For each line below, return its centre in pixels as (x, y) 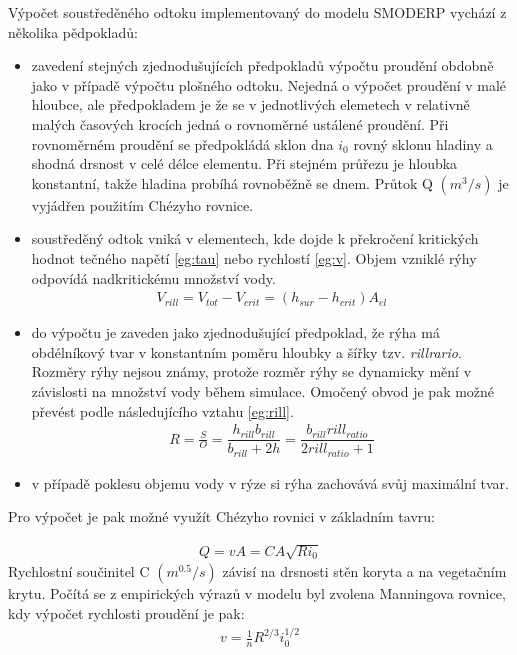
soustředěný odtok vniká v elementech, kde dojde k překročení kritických (255, 238)
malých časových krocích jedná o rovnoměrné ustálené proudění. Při (240, 123)
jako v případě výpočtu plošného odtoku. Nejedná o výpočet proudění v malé (269, 84)
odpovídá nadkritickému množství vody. (153, 277)
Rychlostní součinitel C (79, 571)
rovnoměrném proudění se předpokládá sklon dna (182, 143)
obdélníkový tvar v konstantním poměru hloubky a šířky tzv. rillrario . (246, 351)
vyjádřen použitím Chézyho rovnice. (142, 204)
